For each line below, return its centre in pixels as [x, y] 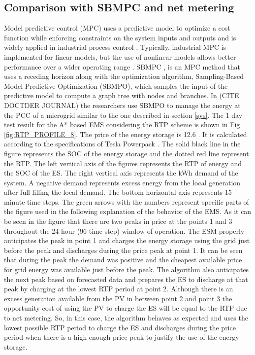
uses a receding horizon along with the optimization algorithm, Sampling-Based [124, 76]
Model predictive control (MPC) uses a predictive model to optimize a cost [117, 28]
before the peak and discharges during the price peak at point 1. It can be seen [123, 250]
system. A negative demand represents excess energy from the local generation [122, 182]
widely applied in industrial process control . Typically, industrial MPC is [115, 47]
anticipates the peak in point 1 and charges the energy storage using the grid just [127, 240]
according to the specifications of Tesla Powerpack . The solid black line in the [122, 144]
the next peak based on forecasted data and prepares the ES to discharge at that [126, 279]
